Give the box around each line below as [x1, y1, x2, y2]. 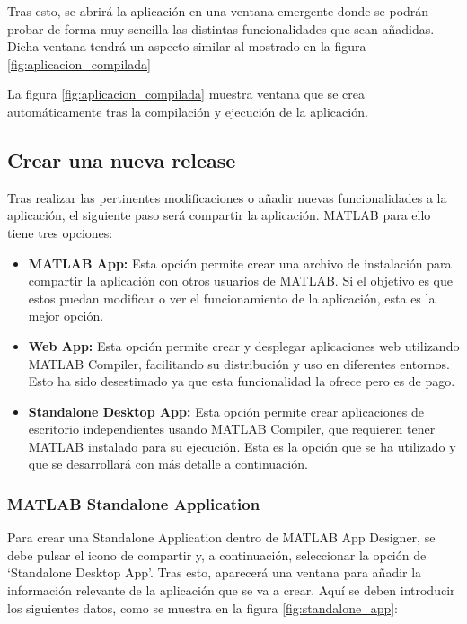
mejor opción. [28, 306, 104, 325]
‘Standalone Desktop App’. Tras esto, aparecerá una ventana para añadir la [7, 563, 422, 582]
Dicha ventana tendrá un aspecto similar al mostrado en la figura [7, 37, 366, 56]
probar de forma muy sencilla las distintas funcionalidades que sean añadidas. [7, 19, 435, 38]
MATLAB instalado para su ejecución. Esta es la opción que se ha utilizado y [28, 436, 456, 455]
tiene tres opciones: [7, 223, 113, 242]
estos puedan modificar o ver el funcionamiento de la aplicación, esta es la [28, 288, 436, 307]
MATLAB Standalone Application [7, 493, 260, 514]
